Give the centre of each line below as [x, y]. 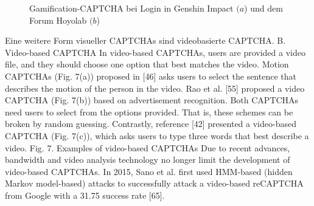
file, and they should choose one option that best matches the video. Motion [147, 64]
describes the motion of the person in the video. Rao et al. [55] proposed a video [155, 88]
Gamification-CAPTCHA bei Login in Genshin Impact [131, 8]
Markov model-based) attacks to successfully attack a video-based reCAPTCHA [154, 183]
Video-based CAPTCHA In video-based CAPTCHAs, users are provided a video [155, 52]
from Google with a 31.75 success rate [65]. [85, 195]
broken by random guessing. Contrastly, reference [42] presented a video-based [151, 124]
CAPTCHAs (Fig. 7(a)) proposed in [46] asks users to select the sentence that [151, 76]
